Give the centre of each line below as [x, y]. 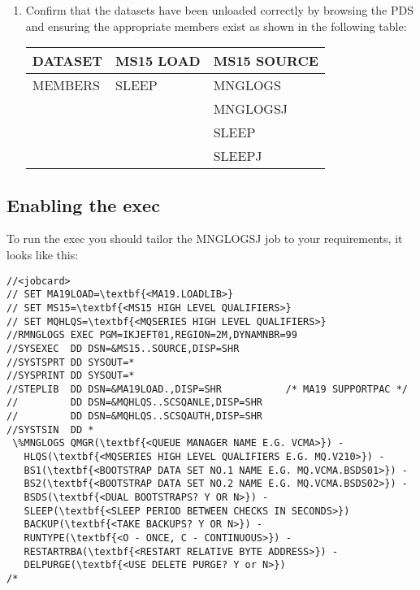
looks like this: [43, 254]
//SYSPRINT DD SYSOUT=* [71, 376]
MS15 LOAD [158, 61]
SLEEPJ [238, 156]
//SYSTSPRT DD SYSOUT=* [71, 362]
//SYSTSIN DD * [50, 429]
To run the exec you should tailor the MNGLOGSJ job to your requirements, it [205, 239]
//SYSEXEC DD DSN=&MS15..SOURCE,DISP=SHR [123, 348]
